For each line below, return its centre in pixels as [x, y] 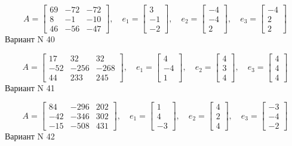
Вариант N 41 [30, 87]
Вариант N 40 [30, 39]
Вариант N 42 [30, 136]
